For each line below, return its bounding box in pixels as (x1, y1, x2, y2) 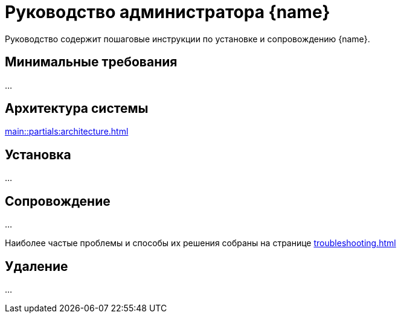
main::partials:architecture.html (5, 126, 129, 137)
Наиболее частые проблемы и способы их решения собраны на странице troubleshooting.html (5, 238, 396, 249)
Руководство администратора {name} (5, 2, 330, 22)
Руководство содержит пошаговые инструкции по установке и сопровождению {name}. (5, 33, 370, 44)
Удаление (5, 258, 68, 274)
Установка (5, 147, 71, 162)
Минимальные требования (5, 54, 178, 70)
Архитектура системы (5, 101, 149, 116)
